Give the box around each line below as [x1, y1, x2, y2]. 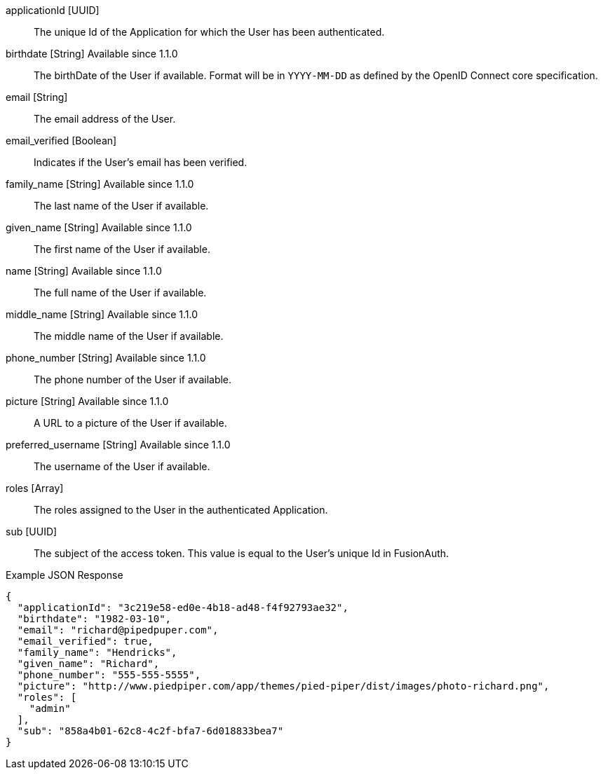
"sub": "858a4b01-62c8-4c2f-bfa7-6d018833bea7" [17, 725, 284, 736]
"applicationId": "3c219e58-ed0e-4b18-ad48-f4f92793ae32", [17, 602, 348, 613]
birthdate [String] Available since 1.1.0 [6, 48, 178, 60]
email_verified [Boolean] [6, 135, 117, 146]
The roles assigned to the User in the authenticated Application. [34, 504, 328, 516]
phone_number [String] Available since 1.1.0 [6, 352, 206, 364]
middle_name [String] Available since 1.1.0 [6, 308, 198, 320]
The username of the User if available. [34, 460, 210, 472]
